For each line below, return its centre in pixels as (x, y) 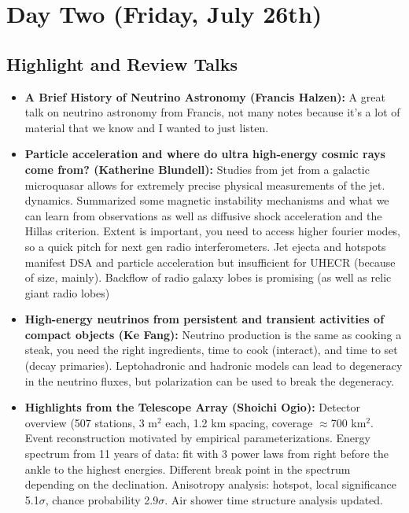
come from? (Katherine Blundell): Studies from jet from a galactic (197, 169)
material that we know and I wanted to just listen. (147, 127)
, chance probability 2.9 (102, 499)
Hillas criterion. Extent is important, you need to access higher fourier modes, (212, 231)
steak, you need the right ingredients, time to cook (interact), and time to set (211, 350)
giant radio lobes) (67, 292)
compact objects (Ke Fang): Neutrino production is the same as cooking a (213, 334)
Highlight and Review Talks (122, 63)
